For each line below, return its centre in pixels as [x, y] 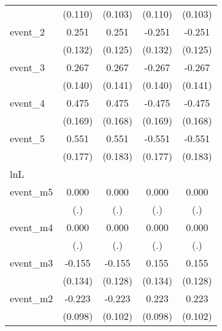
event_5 [27, 138]
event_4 [27, 103]
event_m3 [32, 263]
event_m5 [32, 192]
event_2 [27, 32]
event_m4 [32, 227]
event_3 [27, 67]
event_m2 [32, 298]
